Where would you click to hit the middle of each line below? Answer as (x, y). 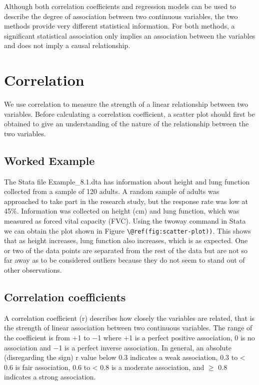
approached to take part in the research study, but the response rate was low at (126, 201)
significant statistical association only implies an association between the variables (130, 35)
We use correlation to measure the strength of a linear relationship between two (126, 104)
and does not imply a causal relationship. (67, 45)
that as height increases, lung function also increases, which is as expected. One (126, 240)
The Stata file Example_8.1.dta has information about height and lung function (127, 181)
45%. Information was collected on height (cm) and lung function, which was (122, 211)
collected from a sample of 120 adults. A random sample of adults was (112, 191)
